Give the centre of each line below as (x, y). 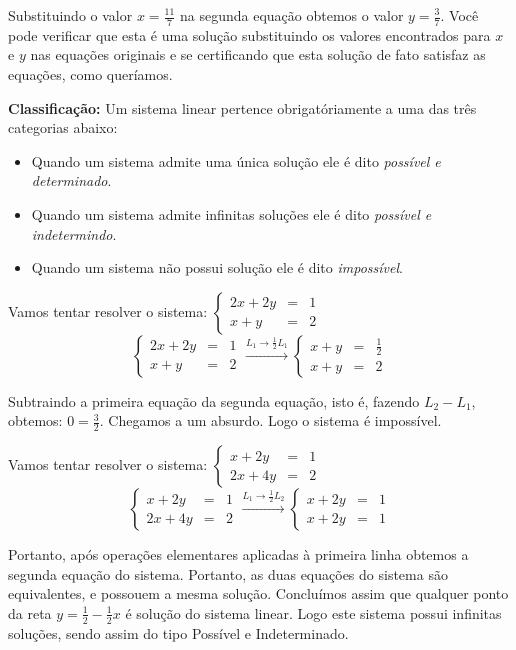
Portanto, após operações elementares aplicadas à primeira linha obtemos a (238, 554)
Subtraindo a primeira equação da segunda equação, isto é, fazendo (214, 400)
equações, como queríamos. (90, 74)
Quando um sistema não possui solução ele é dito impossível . (217, 267)
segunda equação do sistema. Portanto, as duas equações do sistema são (228, 573)
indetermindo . (74, 233)
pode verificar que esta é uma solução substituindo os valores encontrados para (249, 34)
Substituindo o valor (70, 15)
